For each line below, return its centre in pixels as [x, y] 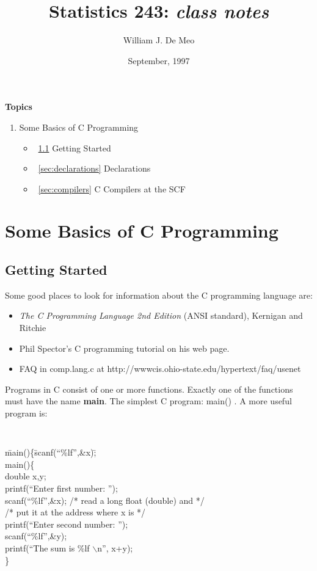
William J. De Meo [159, 40]
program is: [26, 413]
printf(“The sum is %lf [47, 548]
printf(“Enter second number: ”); [67, 524]
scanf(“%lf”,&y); [36, 536]
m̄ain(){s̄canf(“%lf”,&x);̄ [51, 452]
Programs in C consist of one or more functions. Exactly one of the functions [149, 389]
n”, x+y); [115, 548]
